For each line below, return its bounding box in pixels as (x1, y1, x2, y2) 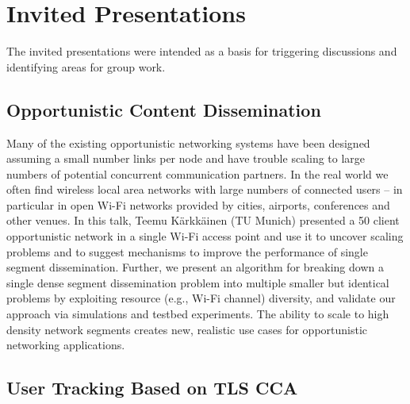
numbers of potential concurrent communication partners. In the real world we (6, 165, 389, 182)
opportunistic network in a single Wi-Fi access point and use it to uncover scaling (6, 228, 404, 244)
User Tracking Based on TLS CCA (6, 375, 298, 400)
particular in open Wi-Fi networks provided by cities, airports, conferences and (6, 196, 390, 213)
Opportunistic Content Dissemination (6, 97, 321, 121)
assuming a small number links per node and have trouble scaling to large (6, 150, 366, 167)
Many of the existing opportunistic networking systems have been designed (6, 134, 370, 151)
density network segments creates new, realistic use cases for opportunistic (6, 321, 368, 337)
